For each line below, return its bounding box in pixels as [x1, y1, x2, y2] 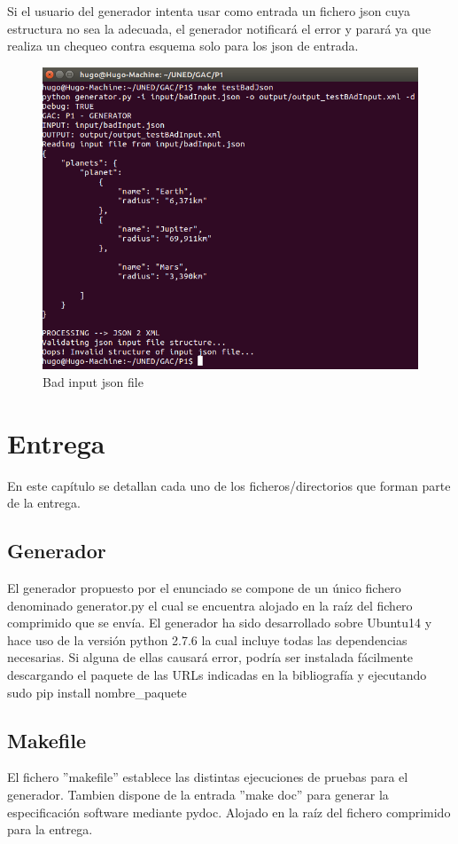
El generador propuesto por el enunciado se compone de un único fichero [7, 578, 401, 596]
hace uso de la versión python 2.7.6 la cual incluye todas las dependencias [7, 630, 408, 649]
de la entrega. [7, 493, 81, 512]
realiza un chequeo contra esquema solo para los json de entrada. [7, 36, 359, 55]
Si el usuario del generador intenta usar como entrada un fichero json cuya [7, 2, 411, 20]
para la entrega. [7, 820, 93, 839]
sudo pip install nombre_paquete [7, 682, 187, 701]
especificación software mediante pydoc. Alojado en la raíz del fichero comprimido [7, 802, 451, 821]
